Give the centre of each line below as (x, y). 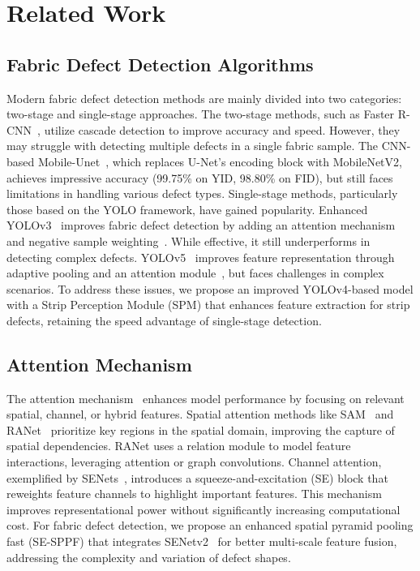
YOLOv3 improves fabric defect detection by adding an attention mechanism (201, 225)
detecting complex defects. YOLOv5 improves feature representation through (201, 257)
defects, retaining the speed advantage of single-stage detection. (164, 320)
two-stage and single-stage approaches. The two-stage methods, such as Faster (201, 114)
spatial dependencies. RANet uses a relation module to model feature (179, 446)
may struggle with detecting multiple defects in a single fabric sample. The (193, 146)
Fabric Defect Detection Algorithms (160, 64)
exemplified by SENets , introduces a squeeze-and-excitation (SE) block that (197, 477)
